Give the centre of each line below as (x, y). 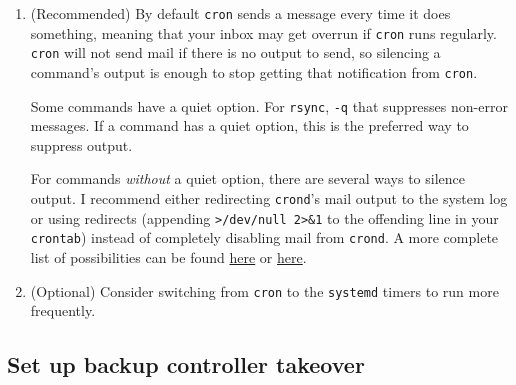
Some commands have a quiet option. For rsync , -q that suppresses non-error (269, 105)
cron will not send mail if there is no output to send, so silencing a (235, 52)
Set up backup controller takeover (186, 364)
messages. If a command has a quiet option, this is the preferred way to (249, 125)
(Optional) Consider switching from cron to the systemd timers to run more (264, 290)
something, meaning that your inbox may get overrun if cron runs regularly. (263, 32)
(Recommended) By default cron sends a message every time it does (240, 13)
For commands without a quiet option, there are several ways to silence (248, 178)
